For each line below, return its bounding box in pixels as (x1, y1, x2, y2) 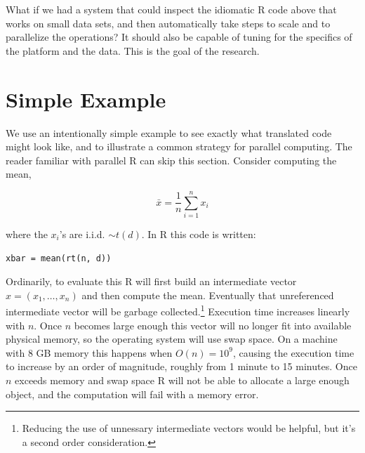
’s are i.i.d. (59, 227, 105, 241)
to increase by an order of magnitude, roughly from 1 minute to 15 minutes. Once (6, 359, 357, 374)
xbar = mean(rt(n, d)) (6, 253, 112, 263)
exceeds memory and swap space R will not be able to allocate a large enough (15, 373, 350, 387)
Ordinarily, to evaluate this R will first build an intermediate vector (6, 274, 297, 289)
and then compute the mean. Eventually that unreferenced (81, 287, 334, 302)
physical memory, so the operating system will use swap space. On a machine (6, 331, 338, 346)
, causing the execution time (232, 345, 354, 360)
